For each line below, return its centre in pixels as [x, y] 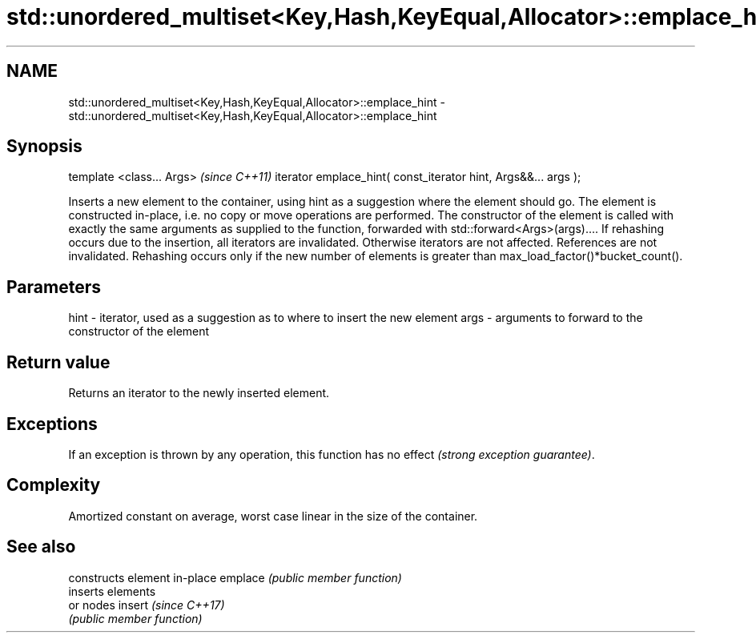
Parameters [54, 287]
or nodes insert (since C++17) [147, 605]
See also [41, 547]
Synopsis [44, 147]
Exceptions [52, 424]
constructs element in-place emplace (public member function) [235, 577]
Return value [58, 362]
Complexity [54, 485]
